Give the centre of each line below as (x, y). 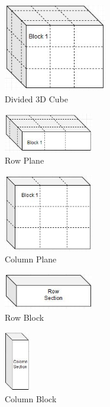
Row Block (25, 317)
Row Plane (25, 160)
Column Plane (31, 259)
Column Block (31, 399)
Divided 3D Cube (36, 99)
